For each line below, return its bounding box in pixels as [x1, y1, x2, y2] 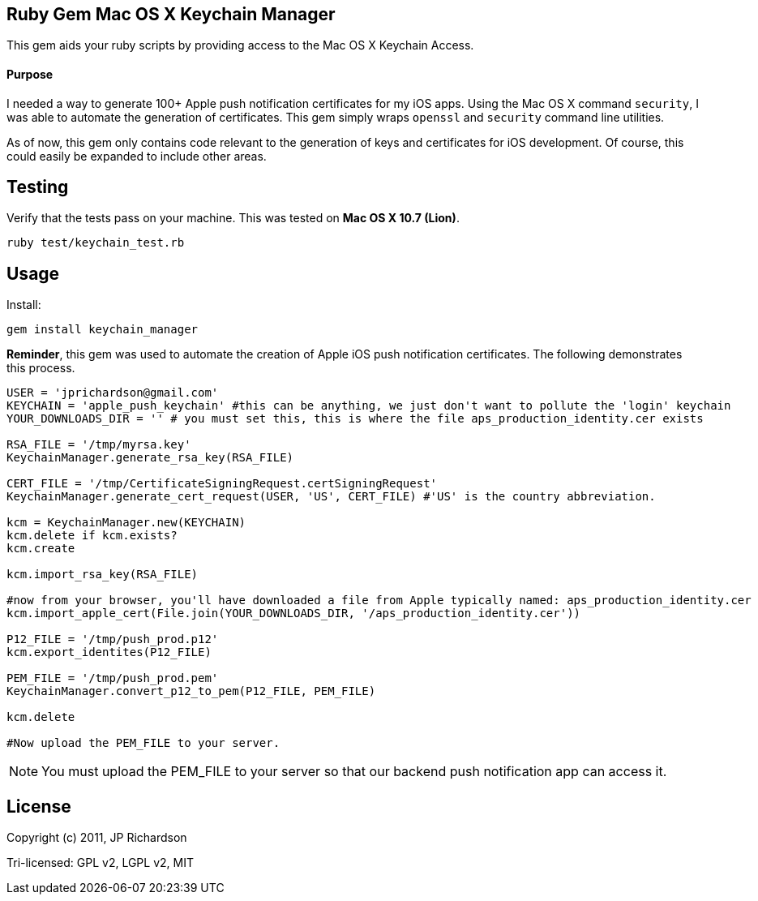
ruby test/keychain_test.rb [6, 236, 185, 250]
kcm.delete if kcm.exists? [6, 529, 178, 543]
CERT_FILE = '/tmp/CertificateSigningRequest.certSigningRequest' [6, 477, 438, 491]
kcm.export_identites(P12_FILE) [6, 646, 212, 659]
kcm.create [6, 542, 75, 556]
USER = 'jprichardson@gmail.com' [6, 386, 219, 400]
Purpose [6, 67, 54, 82]
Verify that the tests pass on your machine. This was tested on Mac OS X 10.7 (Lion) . [6, 211, 460, 225]
